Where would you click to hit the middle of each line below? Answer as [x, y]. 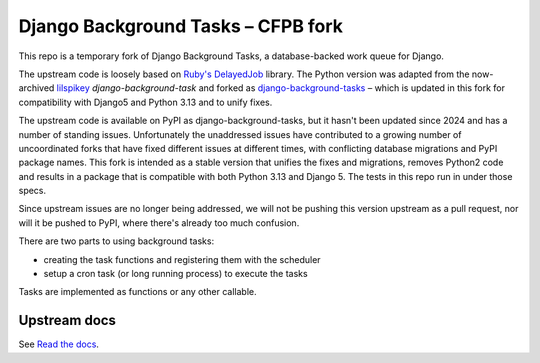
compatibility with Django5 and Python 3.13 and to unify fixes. [145, 102]
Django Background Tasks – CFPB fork [181, 26]
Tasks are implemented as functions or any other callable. [137, 292]
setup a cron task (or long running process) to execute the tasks [176, 274]
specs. [32, 191]
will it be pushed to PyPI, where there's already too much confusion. [159, 222]
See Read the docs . [59, 344]
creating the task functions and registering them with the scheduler [182, 259]
